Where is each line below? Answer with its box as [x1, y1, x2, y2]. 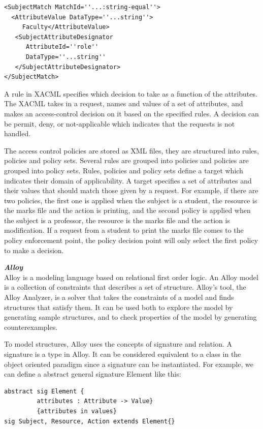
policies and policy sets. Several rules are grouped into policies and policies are [4, 155, 249, 166]
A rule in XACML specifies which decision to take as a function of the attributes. [4, 88, 257, 99]
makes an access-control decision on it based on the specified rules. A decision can [4, 108, 259, 118]
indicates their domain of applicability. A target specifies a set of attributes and [4, 175, 252, 186]
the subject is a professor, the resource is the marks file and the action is [4, 214, 230, 225]
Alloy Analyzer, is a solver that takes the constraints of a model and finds [4, 292, 234, 302]
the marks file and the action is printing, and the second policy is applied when [4, 205, 251, 216]
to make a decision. [4, 244, 64, 255]
